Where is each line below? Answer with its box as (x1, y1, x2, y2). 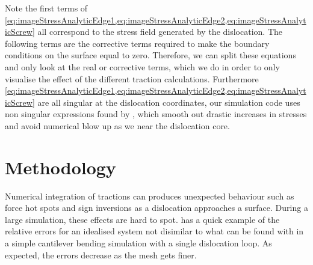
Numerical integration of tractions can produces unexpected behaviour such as (5, 189, 294, 202)
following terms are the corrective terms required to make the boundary (5, 37, 270, 49)
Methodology (5, 154, 116, 179)
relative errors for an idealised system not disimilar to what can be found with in (5, 225, 304, 237)
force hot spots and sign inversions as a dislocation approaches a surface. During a (5, 201, 308, 214)
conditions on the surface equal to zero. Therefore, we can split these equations (5, 49, 296, 61)
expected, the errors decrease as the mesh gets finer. (5, 248, 197, 261)
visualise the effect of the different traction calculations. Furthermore (5, 72, 259, 85)
